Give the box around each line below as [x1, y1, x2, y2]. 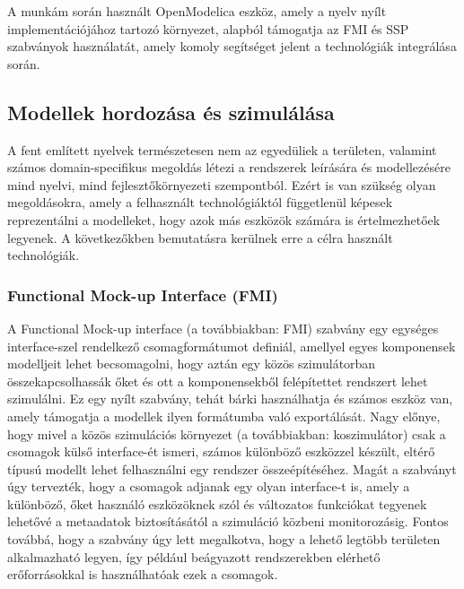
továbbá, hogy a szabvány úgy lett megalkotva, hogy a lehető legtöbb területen [7, 530, 441, 549]
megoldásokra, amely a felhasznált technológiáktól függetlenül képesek [7, 193, 393, 212]
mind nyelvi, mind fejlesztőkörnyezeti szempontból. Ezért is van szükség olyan [7, 175, 436, 194]
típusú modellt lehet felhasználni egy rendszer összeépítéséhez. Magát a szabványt [7, 459, 457, 478]
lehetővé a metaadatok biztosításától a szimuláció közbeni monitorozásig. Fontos [7, 512, 449, 531]
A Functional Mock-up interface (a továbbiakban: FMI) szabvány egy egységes [7, 318, 439, 337]
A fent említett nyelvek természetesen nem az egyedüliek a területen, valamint [7, 140, 437, 159]
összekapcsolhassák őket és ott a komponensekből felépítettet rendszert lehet [7, 371, 428, 390]
